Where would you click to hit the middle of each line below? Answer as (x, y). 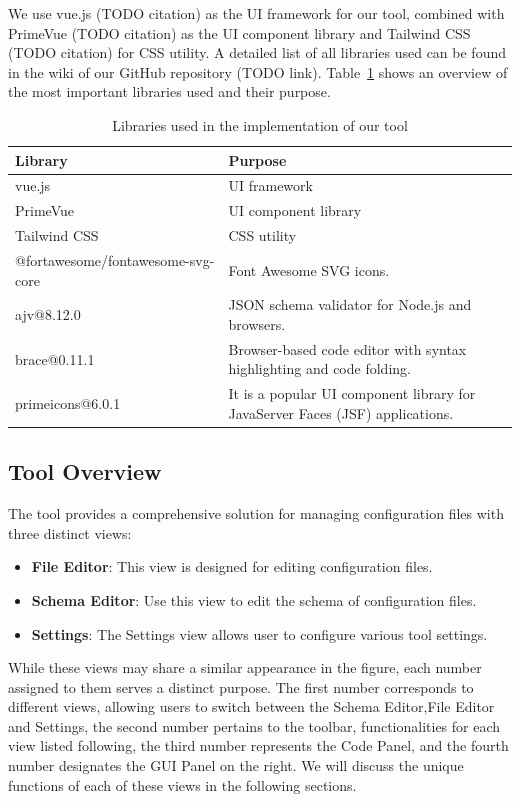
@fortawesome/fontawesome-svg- (115, 259)
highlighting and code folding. (319, 368)
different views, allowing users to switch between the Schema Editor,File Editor (251, 706)
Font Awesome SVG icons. (309, 269)
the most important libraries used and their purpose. (169, 91)
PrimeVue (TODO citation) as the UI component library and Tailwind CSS (239, 32)
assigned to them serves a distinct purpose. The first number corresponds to (241, 686)
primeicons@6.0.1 (68, 403)
